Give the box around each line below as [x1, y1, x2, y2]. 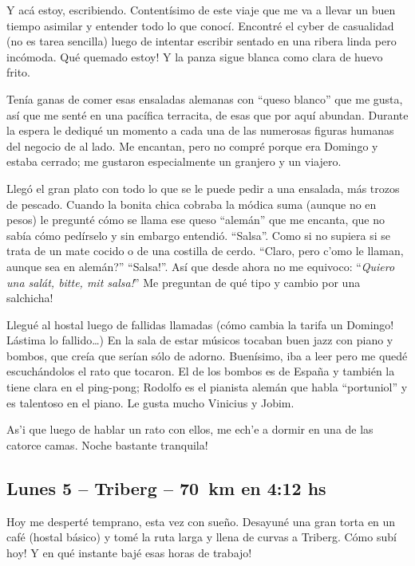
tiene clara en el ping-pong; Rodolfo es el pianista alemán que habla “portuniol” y [6, 379, 408, 395]
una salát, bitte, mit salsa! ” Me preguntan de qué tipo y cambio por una [6, 273, 361, 290]
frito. [6, 64, 31, 81]
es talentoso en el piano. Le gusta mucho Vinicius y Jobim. [6, 394, 294, 411]
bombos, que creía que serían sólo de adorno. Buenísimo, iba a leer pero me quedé [6, 347, 408, 364]
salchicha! [6, 289, 53, 306]
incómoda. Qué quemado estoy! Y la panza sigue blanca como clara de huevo [6, 48, 383, 65]
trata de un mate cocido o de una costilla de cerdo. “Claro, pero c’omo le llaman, [6, 242, 404, 259]
